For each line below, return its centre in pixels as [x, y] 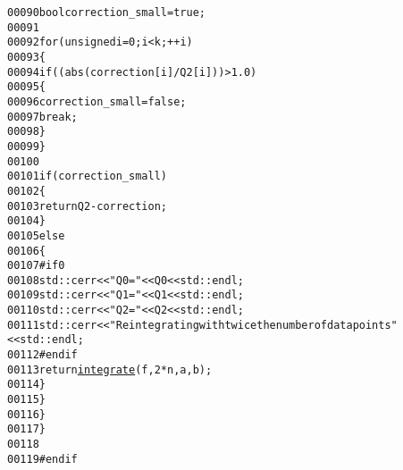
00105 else [36, 235]
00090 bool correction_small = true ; [106, 13]
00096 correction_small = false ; [97, 101]
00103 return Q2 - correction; [87, 206]
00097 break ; [42, 117]
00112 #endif [42, 355]
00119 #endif [42, 459]
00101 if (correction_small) [87, 176]
